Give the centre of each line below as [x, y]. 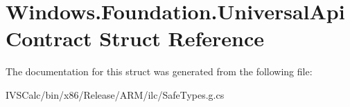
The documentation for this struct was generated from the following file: [159, 71]
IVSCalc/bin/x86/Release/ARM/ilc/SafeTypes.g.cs [115, 94]
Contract [49, 38]
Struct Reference [182, 38]
